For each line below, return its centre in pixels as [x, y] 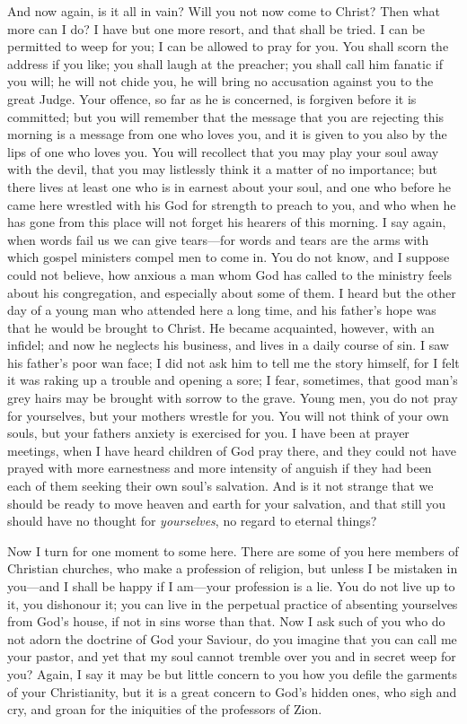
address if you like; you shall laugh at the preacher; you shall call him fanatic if [225, 63]
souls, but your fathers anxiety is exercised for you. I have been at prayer [208, 433]
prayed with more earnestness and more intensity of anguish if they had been [220, 468]
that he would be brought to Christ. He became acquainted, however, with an [221, 327]
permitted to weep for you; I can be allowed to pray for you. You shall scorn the [228, 46]
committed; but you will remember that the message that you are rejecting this [226, 116]
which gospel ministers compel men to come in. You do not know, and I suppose [229, 257]
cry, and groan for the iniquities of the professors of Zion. [165, 709]
